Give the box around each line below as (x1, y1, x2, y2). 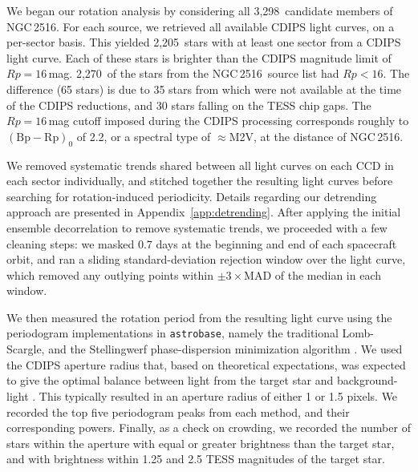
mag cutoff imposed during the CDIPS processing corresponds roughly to (48, 112, 409, 129)
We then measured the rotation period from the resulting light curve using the (6, 309, 392, 325)
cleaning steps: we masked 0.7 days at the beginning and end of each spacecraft (6, 235, 397, 252)
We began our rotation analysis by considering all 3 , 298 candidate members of (6, 2, 393, 18)
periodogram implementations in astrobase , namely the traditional (6, 325, 339, 341)
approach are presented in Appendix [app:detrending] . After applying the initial (6, 204, 401, 220)
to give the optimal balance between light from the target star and (6, 372, 334, 389)
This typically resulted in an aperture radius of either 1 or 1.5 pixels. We (39, 387, 398, 404)
